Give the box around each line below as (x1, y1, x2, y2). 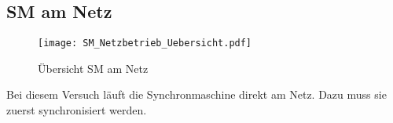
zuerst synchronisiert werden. (6, 102, 147, 118)
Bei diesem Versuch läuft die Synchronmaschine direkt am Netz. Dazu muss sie (6, 86, 387, 103)
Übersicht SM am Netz (38, 60, 149, 76)
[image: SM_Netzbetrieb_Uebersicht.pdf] (38, 38, 252, 49)
